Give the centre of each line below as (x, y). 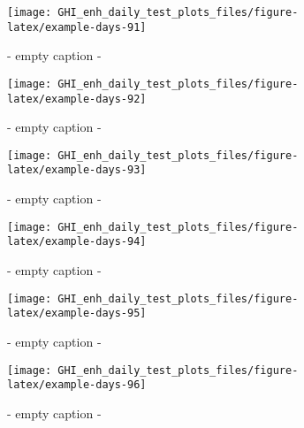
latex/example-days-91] (77, 27)
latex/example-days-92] (77, 99)
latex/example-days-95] (77, 313)
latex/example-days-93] (77, 170)
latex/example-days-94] (77, 242)
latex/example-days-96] (77, 385)
